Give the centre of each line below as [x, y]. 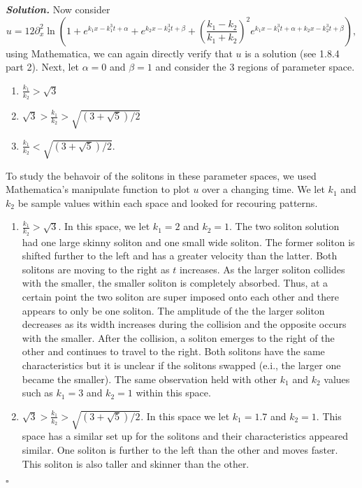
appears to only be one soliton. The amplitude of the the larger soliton [173, 310]
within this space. [173, 393]
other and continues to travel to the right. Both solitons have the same [173, 351]
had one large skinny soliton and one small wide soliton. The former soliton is [188, 242]
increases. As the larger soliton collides [262, 269]
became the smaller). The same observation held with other [150, 379]
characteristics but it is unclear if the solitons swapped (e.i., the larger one [181, 365]
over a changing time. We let [263, 189]
